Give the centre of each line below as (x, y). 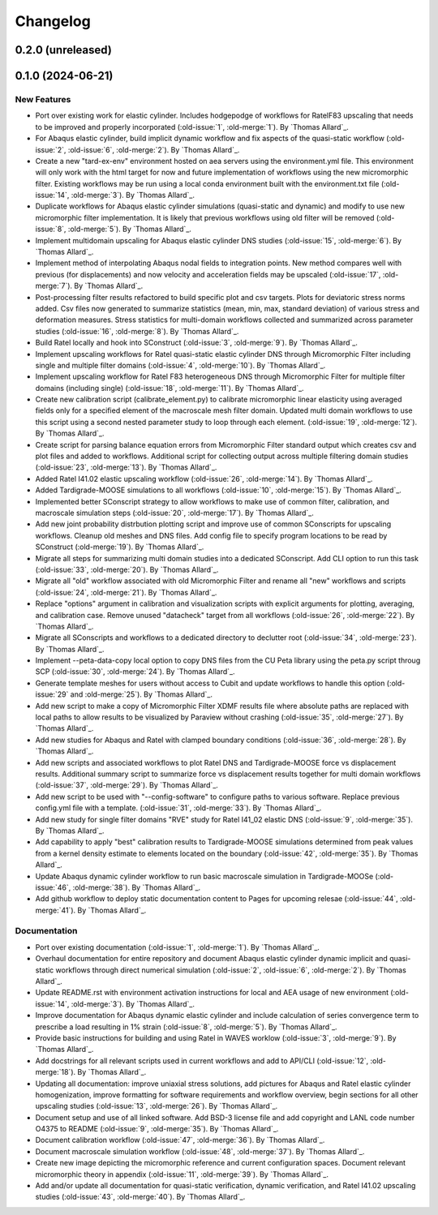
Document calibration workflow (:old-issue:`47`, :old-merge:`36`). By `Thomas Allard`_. (180, 1140)
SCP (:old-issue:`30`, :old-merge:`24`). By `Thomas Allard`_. (135, 672)
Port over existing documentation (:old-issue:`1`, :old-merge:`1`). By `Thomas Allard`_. (178, 947)
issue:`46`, (53, 887)
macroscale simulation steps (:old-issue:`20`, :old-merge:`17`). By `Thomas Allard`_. (174, 513)
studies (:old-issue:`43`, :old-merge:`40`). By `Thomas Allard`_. (140, 1197)
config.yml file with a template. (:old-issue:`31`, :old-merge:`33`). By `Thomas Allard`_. (178, 808)
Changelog (53, 21)
